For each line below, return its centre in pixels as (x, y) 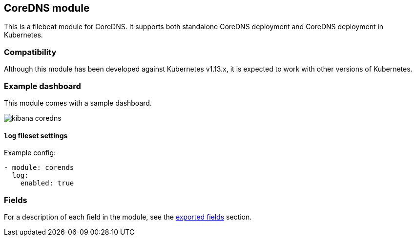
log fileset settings (36, 135)
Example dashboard (42, 86)
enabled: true (47, 183)
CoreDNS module (47, 8)
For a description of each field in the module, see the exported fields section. (128, 217)
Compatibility (30, 52)
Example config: (30, 153)
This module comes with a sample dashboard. (78, 103)
